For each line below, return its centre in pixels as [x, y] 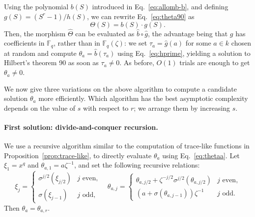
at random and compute [40, 53]
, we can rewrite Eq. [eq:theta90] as [141, 16]
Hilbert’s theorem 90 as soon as [51, 62]
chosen [241, 43]
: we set [136, 43]
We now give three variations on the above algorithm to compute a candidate [120, 88]
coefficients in [24, 43]
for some [198, 43]
